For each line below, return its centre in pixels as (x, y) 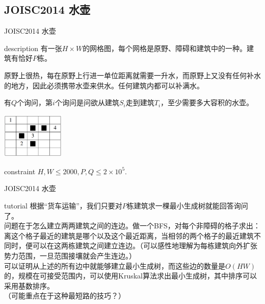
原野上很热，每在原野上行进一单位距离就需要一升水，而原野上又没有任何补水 (132, 75)
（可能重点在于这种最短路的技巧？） (65, 296)
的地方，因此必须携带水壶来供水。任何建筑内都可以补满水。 (104, 85)
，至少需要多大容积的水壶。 (207, 102)
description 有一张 (33, 48)
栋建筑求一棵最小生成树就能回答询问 (187, 205)
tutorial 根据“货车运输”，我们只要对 (63, 205)
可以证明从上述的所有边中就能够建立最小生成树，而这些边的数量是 (115, 265)
